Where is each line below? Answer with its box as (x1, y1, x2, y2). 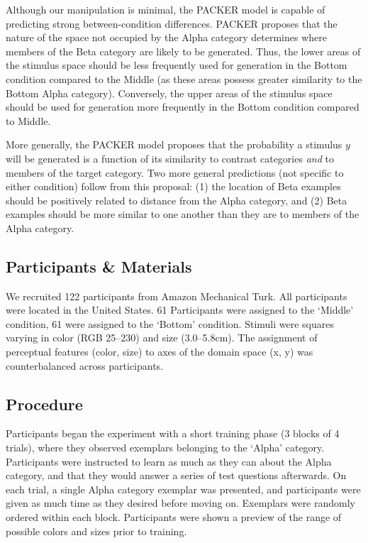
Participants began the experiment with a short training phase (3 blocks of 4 (6, 426, 340, 441)
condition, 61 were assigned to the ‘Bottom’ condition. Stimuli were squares (6, 316, 334, 331)
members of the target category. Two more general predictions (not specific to (6, 165, 344, 180)
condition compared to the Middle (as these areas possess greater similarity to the (6, 71, 362, 86)
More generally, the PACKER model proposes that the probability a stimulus (6, 137, 342, 152)
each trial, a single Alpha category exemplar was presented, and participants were (6, 481, 361, 496)
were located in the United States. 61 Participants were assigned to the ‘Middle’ (6, 302, 354, 317)
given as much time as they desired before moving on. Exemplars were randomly (6, 495, 355, 510)
